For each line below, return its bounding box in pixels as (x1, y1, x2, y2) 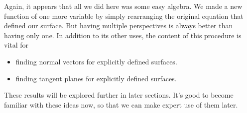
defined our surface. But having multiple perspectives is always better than (4, 20, 233, 31)
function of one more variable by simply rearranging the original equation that (4, 10, 244, 21)
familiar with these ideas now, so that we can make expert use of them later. (4, 99, 238, 110)
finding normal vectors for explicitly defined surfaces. (15, 56, 177, 66)
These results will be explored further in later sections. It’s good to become (4, 90, 234, 100)
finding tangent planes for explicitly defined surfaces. (15, 73, 177, 83)
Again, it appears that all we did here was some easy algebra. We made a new (4, 1, 243, 11)
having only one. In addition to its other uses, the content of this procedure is (4, 30, 242, 40)
